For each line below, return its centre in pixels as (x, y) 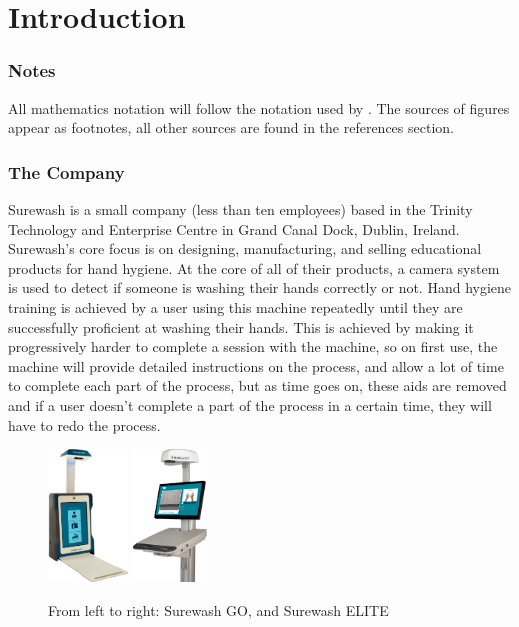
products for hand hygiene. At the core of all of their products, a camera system (254, 267)
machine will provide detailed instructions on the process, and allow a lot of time (256, 365)
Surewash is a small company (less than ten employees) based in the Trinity (240, 209)
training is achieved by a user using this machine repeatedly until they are (235, 306)
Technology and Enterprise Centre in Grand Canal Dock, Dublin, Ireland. (234, 228)
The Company (66, 171)
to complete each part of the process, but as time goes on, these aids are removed (257, 385)
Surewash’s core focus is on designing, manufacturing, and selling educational (245, 248)
